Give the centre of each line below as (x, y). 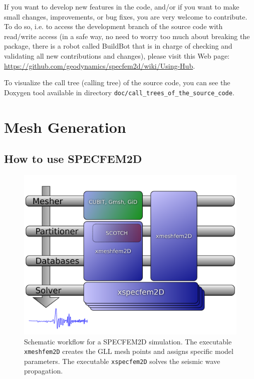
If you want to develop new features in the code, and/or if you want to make (122, 7)
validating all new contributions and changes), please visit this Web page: (117, 55)
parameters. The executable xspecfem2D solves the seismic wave (122, 361)
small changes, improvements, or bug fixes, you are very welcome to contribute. (126, 16)
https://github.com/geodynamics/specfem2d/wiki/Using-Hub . (100, 65)
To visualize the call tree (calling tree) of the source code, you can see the (117, 82)
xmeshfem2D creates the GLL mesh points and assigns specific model (129, 351)
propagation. (44, 371)
